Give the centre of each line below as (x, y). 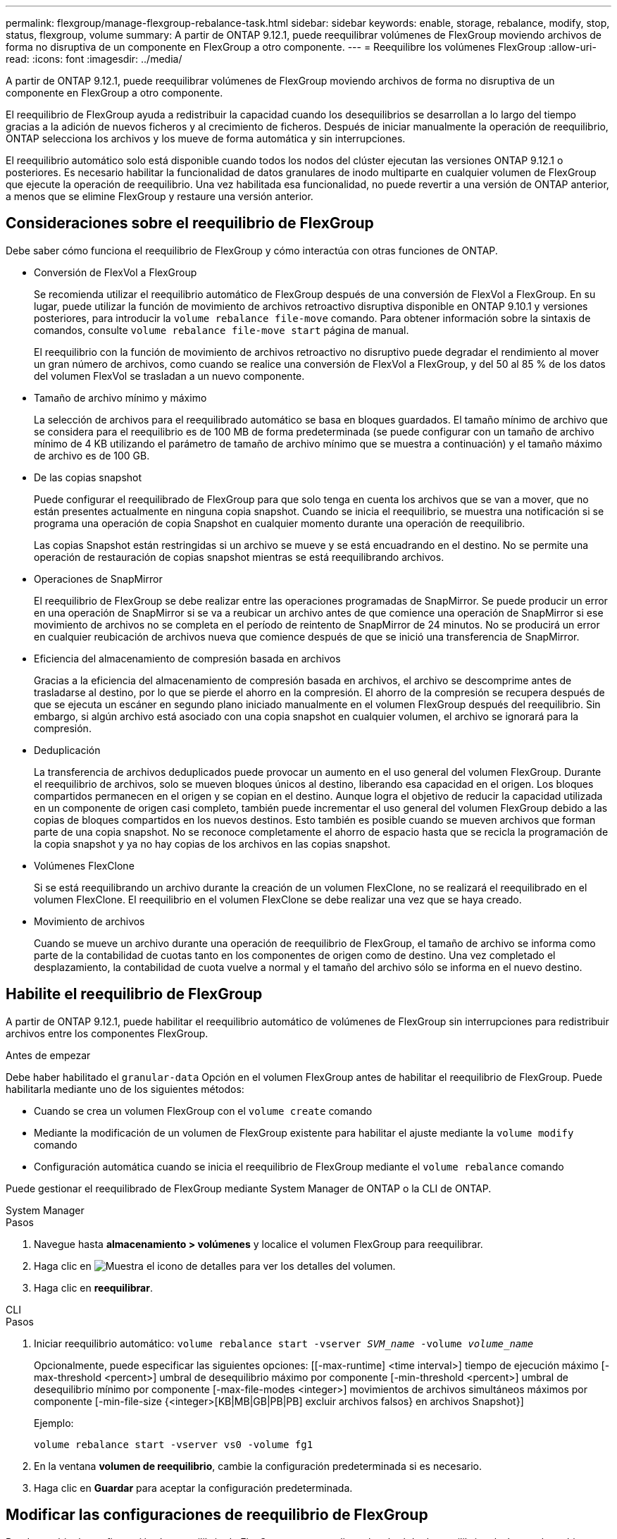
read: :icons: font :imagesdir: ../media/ (94, 59)
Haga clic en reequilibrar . (93, 1287)
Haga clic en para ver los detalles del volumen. (215, 1266)
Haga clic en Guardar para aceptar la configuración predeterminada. (193, 1488)
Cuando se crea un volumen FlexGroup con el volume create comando (203, 1111)
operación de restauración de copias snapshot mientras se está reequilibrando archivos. (239, 557)
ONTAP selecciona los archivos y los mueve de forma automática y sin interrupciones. (206, 138)
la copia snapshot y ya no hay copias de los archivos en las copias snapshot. (212, 843)
